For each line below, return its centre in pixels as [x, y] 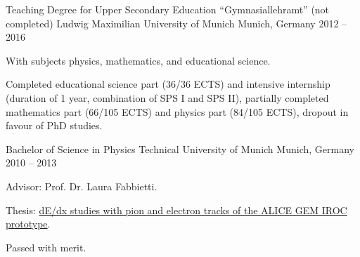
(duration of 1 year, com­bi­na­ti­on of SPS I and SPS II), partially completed [167, 97]
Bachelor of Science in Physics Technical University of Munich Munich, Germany [180, 149]
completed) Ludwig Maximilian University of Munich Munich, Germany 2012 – [176, 23]
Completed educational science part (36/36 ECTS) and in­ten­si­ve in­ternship [168, 84]
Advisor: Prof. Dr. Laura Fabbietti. [82, 186]
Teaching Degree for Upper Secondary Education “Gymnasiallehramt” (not [168, 9]
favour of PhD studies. [54, 125]
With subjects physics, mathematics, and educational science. [138, 60]
